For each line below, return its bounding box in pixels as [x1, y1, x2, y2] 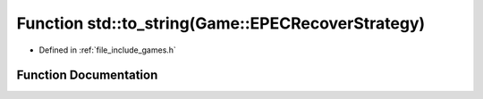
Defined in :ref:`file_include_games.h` [38, 45, 176, 55]
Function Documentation [16, 68, 158, 83]
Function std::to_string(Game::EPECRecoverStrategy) [16, 13, 426, 33]
